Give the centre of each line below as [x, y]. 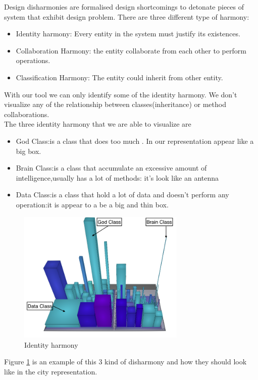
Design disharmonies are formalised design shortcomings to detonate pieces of [124, 7]
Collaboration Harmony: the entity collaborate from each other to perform [131, 50]
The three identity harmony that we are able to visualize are [98, 124]
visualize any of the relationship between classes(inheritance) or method [115, 104]
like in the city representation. [51, 371]
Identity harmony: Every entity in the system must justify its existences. [128, 34]
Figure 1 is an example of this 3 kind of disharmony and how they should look [125, 362]
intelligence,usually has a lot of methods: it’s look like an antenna [117, 177]
